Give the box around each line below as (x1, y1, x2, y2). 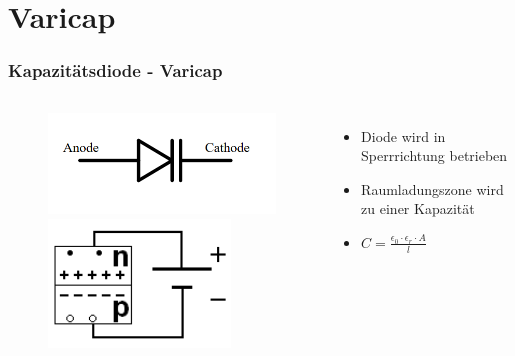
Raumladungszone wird (361, 178, 504, 199)
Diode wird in (361, 125, 446, 146)
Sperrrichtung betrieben (361, 145, 508, 166)
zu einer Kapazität (361, 198, 475, 219)
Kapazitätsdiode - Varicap (8, 58, 223, 83)
